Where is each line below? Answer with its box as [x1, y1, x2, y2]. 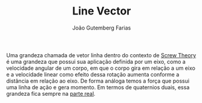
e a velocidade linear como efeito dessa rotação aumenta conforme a [6, 70, 180, 78]
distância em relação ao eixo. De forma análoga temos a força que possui [6, 77, 189, 84]
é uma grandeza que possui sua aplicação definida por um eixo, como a [6, 58, 186, 65]
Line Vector [72, 4, 131, 18]
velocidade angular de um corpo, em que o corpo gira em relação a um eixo [6, 64, 195, 72]
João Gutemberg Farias [72, 24, 131, 31]
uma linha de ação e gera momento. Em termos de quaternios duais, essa [6, 83, 190, 91]
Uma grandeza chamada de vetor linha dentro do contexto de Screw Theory [6, 51, 197, 58]
